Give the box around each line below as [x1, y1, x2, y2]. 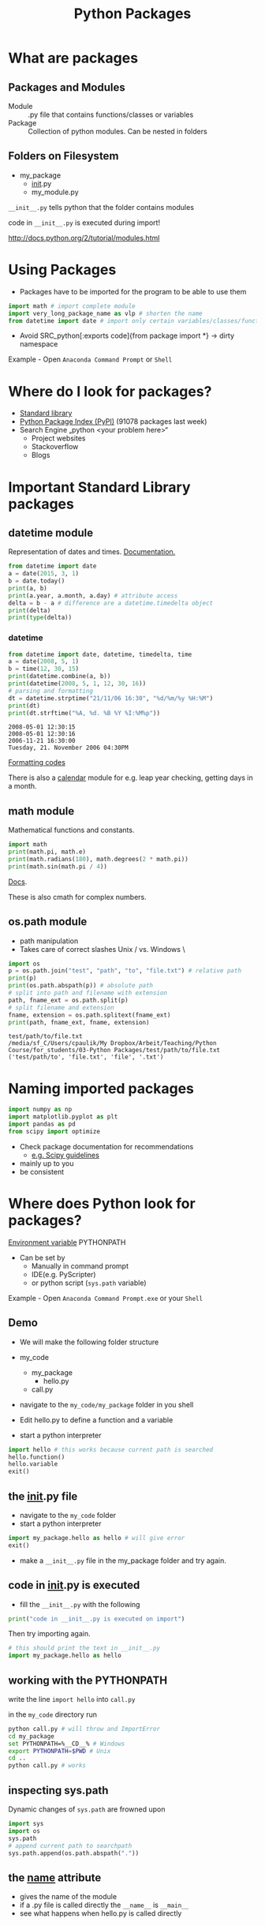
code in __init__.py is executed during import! [8, 218, 160, 227]
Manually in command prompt [31, 1261, 129, 1271]
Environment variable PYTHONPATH [8, 1237, 126, 1247]
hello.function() [8, 1453, 65, 1461]
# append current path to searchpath [8, 1842, 132, 1849]
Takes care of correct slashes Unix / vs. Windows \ [19, 944, 185, 954]
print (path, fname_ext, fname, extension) [8, 1018, 150, 1026]
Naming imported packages [8, 1079, 195, 1097]
